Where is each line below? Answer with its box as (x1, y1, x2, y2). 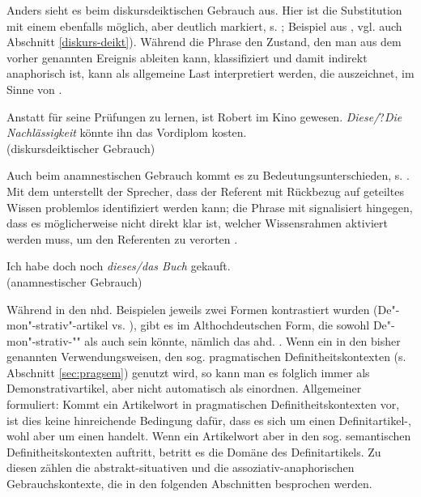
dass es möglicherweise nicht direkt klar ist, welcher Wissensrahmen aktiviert (6, 215, 388, 232)
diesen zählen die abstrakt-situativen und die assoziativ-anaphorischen (6, 459, 355, 476)
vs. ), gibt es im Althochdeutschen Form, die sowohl (112, 316, 370, 333)
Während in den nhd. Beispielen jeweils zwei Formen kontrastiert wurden (6, 300, 370, 317)
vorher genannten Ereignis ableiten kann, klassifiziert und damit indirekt (6, 49, 368, 66)
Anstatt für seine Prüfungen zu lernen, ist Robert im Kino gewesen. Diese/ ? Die (6, 108, 402, 125)
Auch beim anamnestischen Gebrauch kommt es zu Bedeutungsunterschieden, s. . (6, 167, 410, 184)
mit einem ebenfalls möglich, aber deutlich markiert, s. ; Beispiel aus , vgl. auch (6, 17, 402, 34)
